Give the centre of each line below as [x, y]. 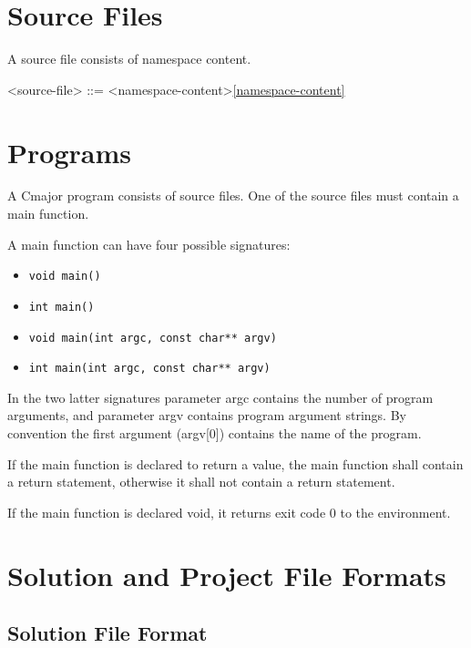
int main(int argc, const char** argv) [149, 369]
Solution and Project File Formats [227, 575]
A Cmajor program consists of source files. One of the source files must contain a [233, 195]
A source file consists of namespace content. [129, 59]
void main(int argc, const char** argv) [153, 338]
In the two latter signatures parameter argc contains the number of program [220, 397]
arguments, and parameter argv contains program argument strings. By [207, 415]
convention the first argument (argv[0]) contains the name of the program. [215, 433]
